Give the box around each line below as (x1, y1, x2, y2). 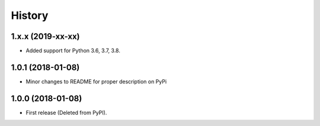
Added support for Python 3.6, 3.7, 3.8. (25, 47, 121, 54)
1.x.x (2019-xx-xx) (11, 31, 80, 41)
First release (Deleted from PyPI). (25, 109, 107, 116)
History (11, 9, 49, 22)
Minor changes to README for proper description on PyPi (25, 77, 167, 85)
